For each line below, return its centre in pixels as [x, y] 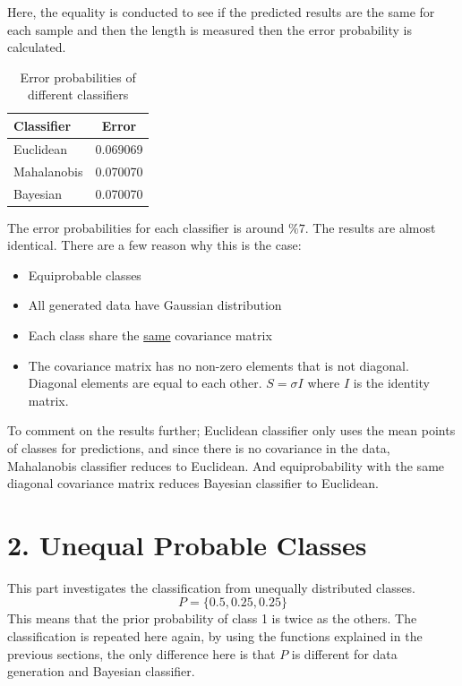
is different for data [344, 653]
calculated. [37, 47]
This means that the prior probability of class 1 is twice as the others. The [212, 618]
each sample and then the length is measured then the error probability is [210, 29]
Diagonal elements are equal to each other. [145, 383]
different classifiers [78, 94]
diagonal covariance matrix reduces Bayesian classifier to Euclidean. [193, 483]
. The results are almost [370, 227]
